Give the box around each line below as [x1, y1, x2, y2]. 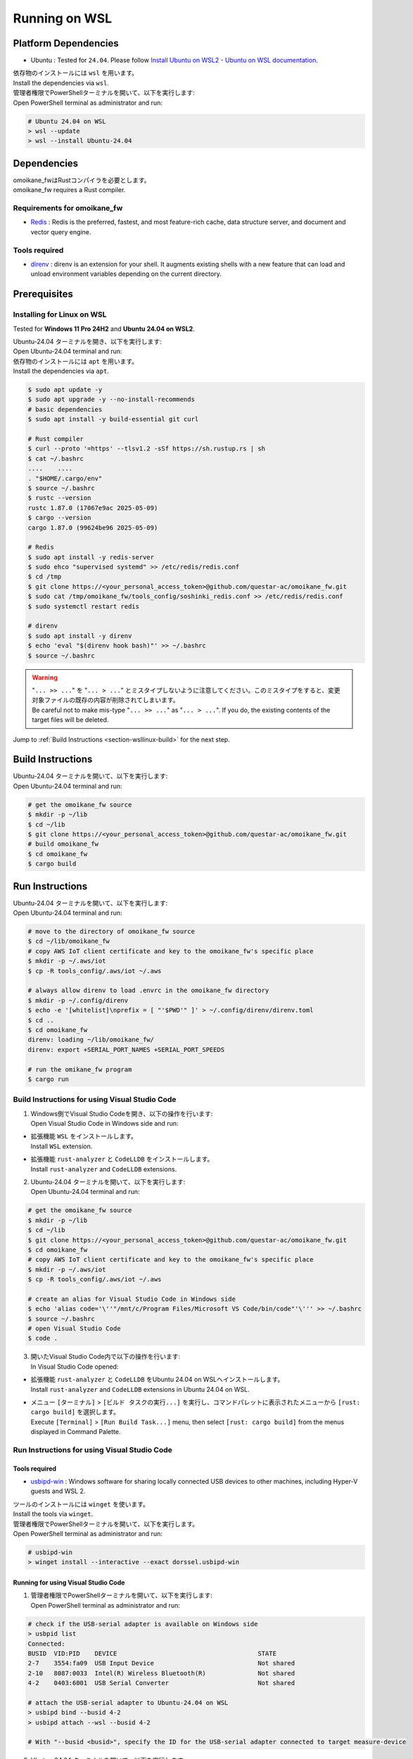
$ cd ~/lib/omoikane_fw [27, 937, 110, 946]
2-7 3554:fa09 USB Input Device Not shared [27, 1659, 296, 1668]
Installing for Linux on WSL [13, 310, 107, 319]
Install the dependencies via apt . [13, 367, 109, 376]
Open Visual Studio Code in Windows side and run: [30, 1119, 179, 1128]
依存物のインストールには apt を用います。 [13, 357, 139, 365]
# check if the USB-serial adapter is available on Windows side [27, 1620, 258, 1628]
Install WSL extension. [30, 1142, 93, 1150]
